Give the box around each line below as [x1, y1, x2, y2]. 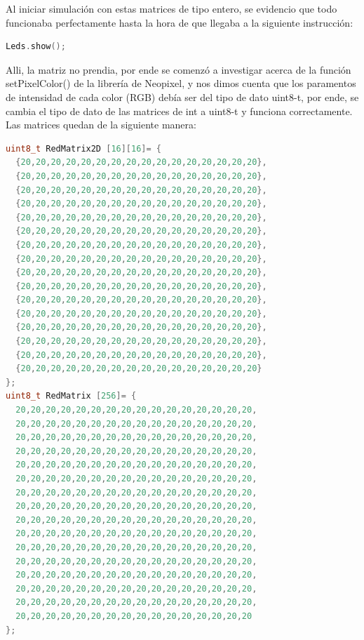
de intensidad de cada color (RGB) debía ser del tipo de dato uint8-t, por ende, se [6, 89, 359, 104]
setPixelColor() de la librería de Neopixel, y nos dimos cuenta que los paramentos [6, 76, 356, 91]
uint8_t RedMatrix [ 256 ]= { [6, 391, 137, 401]
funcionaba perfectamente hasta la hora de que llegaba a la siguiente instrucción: [6, 15, 353, 29]
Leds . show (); [6, 41, 66, 52]
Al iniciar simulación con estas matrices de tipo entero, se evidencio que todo [6, 1, 337, 15]
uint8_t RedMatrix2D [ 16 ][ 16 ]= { [6, 143, 162, 154]
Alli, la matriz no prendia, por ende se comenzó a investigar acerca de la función [6, 62, 351, 76]
